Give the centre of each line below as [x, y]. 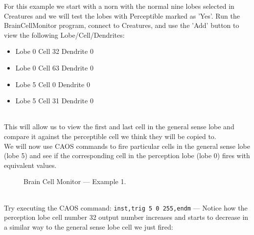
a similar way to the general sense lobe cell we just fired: [89, 226]
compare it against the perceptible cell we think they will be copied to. [110, 136]
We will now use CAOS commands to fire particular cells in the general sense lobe [127, 146]
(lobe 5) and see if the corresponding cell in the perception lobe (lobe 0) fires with [127, 155]
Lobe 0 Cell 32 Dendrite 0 [54, 51]
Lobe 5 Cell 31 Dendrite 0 [54, 101]
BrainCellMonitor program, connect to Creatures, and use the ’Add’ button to [122, 25]
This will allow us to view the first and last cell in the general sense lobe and [119, 127]
